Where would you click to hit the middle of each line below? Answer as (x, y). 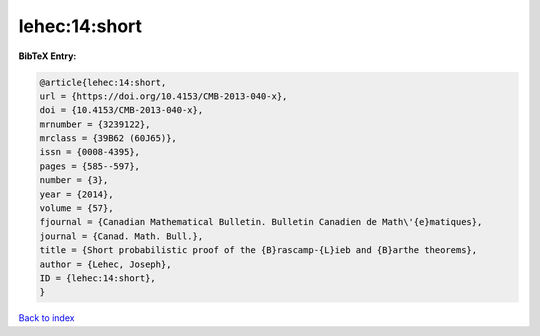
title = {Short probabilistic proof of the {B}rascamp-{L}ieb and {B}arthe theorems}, (258, 250)
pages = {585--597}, (89, 166)
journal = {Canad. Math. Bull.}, (121, 236)
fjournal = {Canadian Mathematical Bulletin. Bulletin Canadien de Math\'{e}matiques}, (261, 222)
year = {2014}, (76, 194)
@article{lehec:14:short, (103, 82)
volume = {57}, (76, 208)
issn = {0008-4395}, (89, 152)
